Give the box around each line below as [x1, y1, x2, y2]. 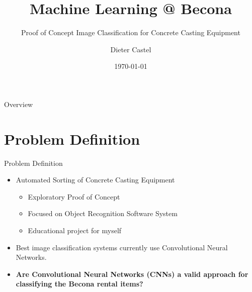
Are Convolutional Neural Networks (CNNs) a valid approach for [16, 268, 248, 279]
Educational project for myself [28, 225, 122, 235]
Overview [4, 99, 33, 109]
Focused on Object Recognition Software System [28, 208, 178, 219]
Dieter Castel [110, 44, 151, 54]
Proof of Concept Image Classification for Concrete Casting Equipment [21, 27, 240, 38]
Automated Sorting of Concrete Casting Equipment [16, 174, 175, 185]
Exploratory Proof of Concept [28, 191, 120, 202]
